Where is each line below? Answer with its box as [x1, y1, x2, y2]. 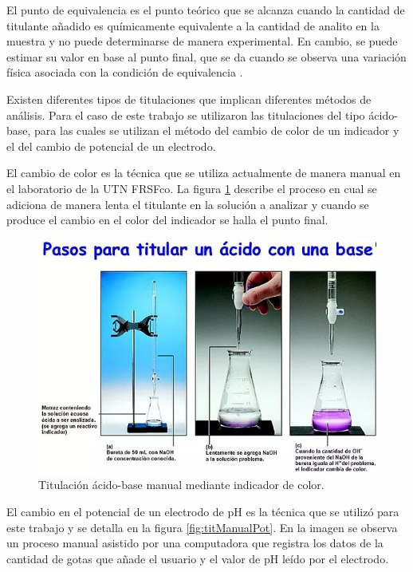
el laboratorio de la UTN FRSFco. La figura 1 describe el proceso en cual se [6, 179, 377, 196]
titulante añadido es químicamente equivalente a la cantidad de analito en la [6, 17, 380, 34]
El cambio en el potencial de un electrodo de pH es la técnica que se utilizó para [6, 503, 399, 520]
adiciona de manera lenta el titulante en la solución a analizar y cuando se [6, 195, 369, 212]
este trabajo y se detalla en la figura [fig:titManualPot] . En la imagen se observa [6, 519, 398, 535]
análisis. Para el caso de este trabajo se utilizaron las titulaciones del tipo [6, 106, 365, 123]
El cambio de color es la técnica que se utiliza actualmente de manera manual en [6, 164, 401, 181]
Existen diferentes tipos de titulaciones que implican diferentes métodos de [6, 90, 372, 107]
